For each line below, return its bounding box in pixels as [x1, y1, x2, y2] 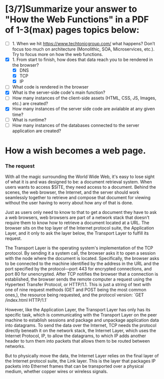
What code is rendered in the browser [12, 84, 89, 90]
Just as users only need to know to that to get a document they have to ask [5, 209, 157, 215]
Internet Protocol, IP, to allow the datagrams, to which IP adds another [5, 333, 146, 339]
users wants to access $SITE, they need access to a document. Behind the [5, 184, 156, 190]
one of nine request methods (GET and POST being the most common [5, 287, 147, 293]
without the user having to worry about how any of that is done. [5, 200, 134, 206]
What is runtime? [12, 117, 47, 122]
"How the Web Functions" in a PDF [5, 14, 149, 25]
